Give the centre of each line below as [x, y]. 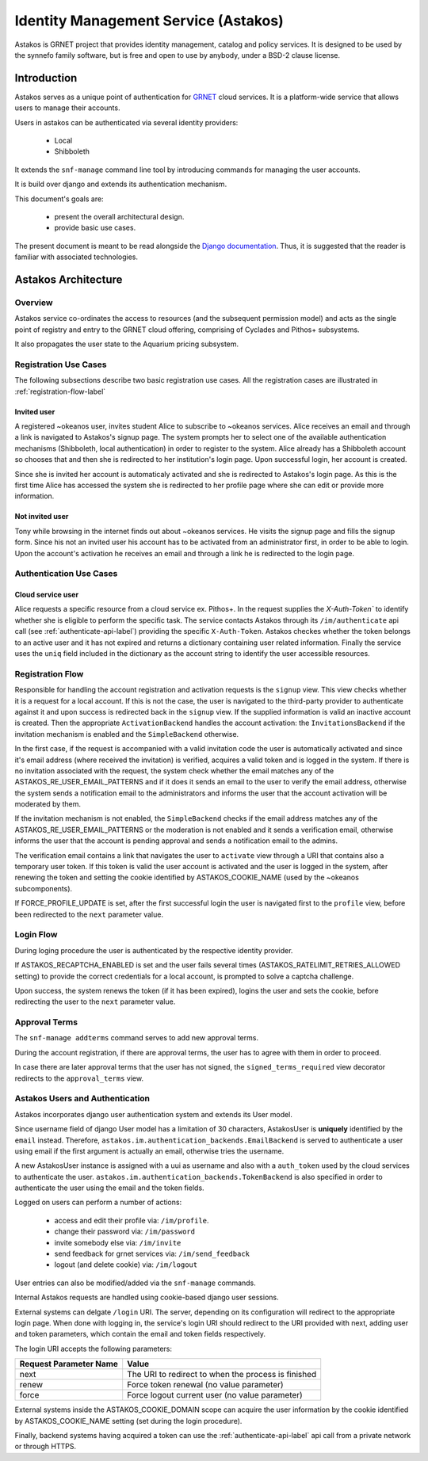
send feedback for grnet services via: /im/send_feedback [152, 1254]
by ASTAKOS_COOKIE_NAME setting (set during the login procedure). [128, 1421]
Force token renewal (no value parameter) [206, 1385]
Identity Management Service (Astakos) [149, 21]
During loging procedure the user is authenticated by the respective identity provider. [154, 950]
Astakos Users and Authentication [82, 1099]
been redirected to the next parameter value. [89, 914]
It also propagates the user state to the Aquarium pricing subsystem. [127, 344]
